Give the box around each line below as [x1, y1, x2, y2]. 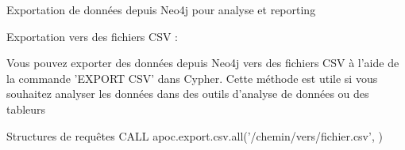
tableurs [6, 100, 46, 117]
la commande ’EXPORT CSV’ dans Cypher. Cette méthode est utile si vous [6, 69, 378, 86]
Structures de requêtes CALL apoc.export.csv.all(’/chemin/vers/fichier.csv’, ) [6, 127, 383, 144]
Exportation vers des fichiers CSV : [6, 28, 178, 44]
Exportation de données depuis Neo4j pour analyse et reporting [6, 2, 316, 17]
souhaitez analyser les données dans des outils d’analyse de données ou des [6, 85, 369, 102]
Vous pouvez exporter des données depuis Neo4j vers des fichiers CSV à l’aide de [6, 54, 399, 71]
